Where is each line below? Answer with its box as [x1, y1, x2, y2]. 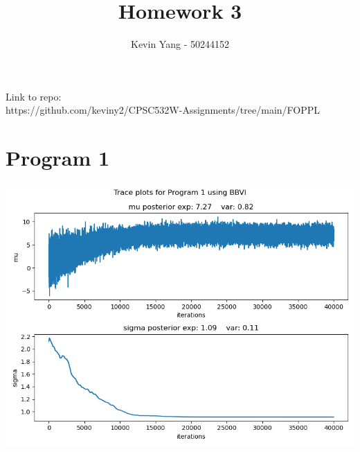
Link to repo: [6, 89, 62, 103]
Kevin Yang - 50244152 [131, 37, 229, 51]
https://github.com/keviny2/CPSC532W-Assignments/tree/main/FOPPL [6, 103, 321, 117]
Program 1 [6, 144, 110, 172]
